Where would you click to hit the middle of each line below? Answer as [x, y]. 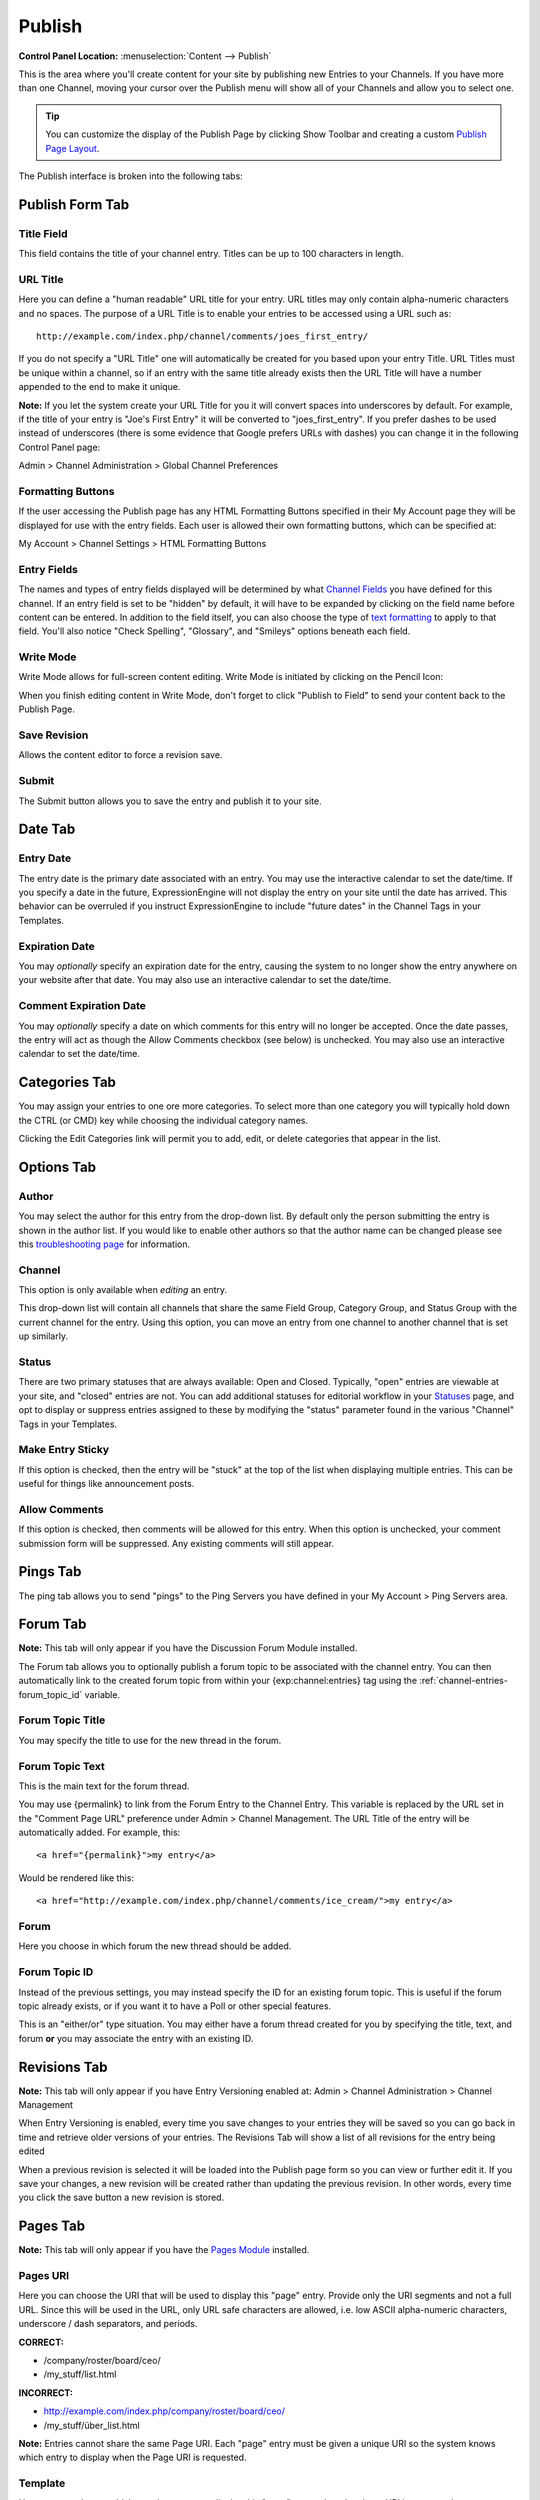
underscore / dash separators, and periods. [108, 2324]
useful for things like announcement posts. [106, 1484]
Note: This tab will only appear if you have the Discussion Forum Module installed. [188, 1648]
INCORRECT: [46, 2392]
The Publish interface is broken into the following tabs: [131, 176]
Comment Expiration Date [82, 1006]
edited [31, 2151]
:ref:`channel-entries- [463, 1681]
